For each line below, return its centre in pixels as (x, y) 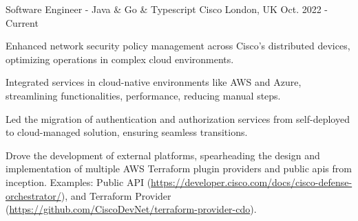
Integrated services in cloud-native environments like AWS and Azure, (154, 82)
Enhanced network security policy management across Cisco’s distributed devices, (178, 46)
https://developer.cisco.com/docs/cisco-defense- (252, 182)
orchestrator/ (33, 195)
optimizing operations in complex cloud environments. (120, 59)
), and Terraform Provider (116, 195)
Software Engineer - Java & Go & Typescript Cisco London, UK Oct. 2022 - (167, 9)
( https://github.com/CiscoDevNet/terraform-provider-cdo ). (131, 209)
